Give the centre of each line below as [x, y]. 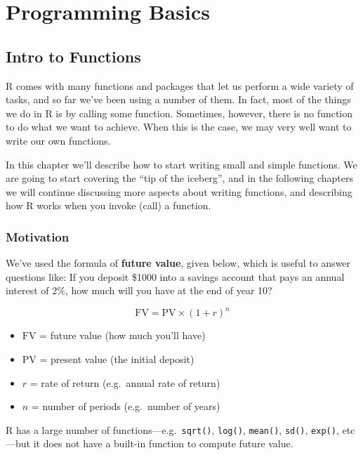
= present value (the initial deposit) [117, 359]
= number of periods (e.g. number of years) [126, 406]
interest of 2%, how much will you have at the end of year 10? [139, 290]
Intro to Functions [73, 56]
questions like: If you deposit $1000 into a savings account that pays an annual [175, 276]
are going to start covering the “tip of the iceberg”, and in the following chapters [180, 178]
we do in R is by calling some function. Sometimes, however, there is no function [179, 113]
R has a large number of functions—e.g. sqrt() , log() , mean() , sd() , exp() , [172, 429]
